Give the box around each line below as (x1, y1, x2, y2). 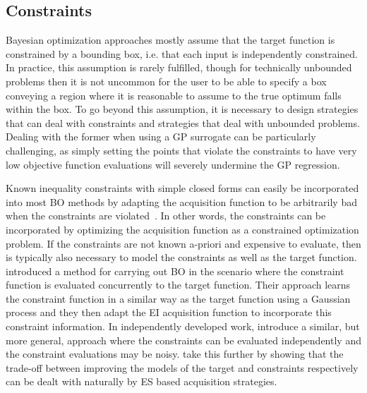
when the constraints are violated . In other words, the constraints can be (6, 208, 326, 223)
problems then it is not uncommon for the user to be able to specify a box (6, 73, 327, 88)
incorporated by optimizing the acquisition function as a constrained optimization (6, 222, 359, 236)
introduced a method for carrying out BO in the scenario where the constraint (6, 263, 344, 278)
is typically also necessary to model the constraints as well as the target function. (6, 250, 357, 265)
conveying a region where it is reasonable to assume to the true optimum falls (6, 87, 342, 102)
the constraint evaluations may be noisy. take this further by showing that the (6, 346, 344, 361)
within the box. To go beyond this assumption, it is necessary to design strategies (6, 102, 359, 116)
